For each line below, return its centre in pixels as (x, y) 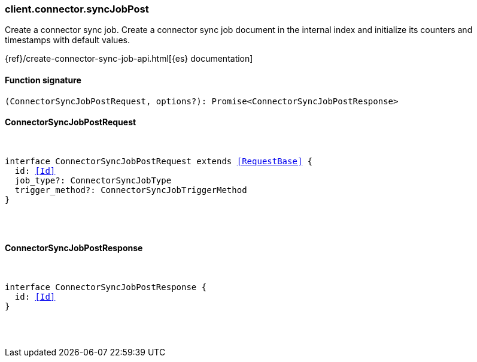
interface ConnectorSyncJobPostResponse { (106, 287)
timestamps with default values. (67, 40)
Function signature (43, 80)
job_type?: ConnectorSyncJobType (93, 180)
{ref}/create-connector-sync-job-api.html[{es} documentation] (129, 59)
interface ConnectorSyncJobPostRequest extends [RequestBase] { (159, 161)
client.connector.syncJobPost (77, 9)
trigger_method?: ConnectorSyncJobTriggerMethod (131, 190)
